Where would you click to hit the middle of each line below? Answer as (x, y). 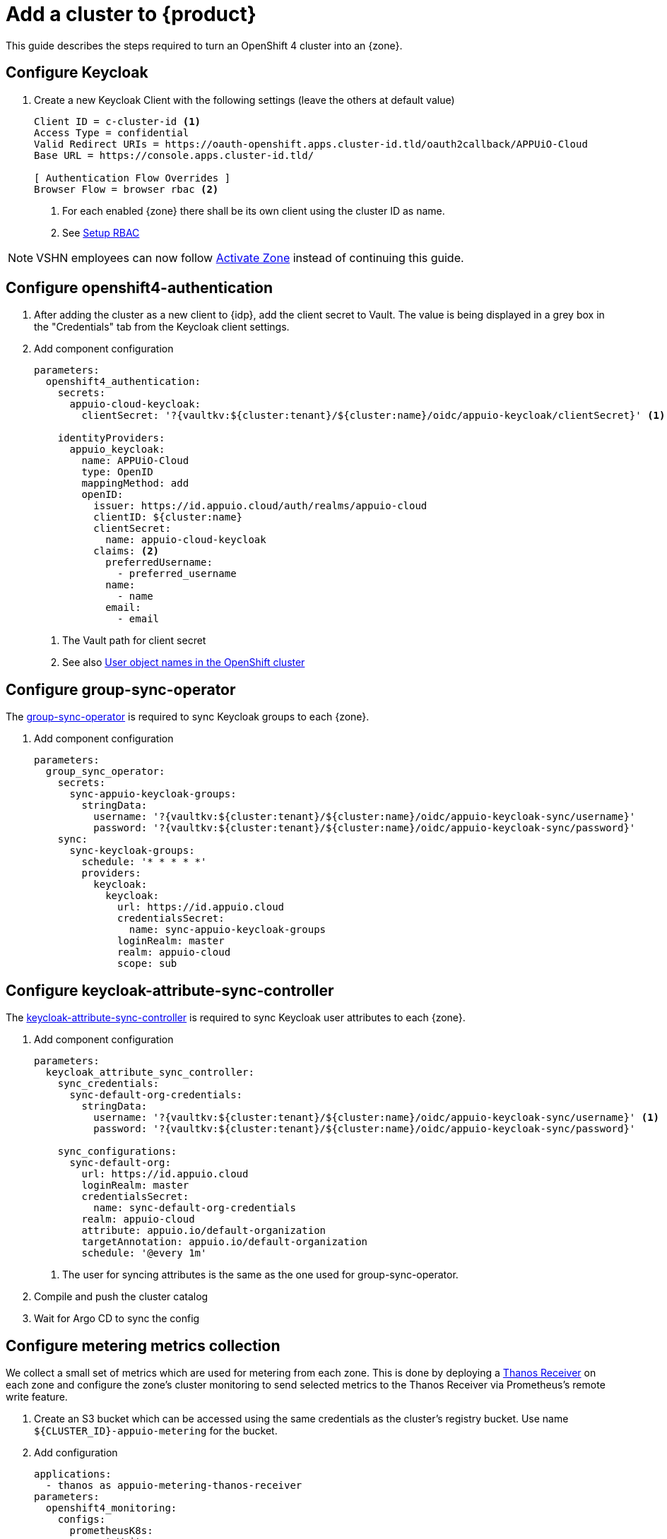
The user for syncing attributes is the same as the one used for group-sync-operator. (260, 1275)
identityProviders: (111, 438)
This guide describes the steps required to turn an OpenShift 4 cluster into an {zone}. (204, 45)
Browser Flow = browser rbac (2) (126, 189)
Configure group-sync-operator (121, 689)
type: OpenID (117, 472)
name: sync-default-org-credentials (195, 1208)
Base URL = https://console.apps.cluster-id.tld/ (174, 155)
